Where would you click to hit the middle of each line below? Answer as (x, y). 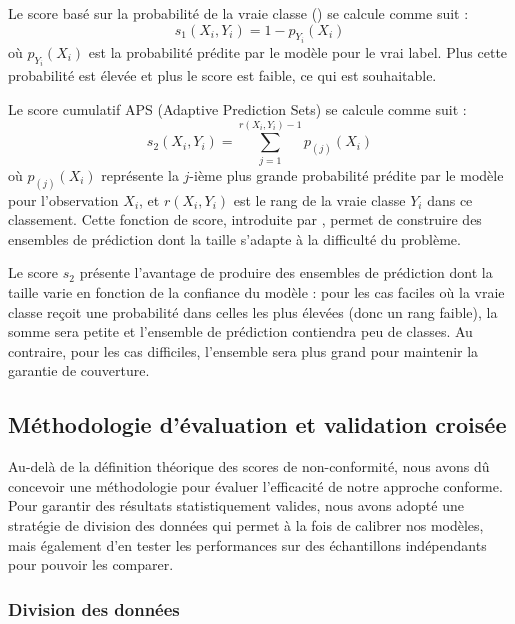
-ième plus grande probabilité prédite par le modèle (346, 174)
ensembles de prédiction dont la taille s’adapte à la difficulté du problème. (234, 238)
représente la (140, 174)
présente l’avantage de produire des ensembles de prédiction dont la (286, 272)
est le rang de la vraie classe (319, 199)
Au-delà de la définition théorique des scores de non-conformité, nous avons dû (249, 466)
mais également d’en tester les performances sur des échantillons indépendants (247, 544)
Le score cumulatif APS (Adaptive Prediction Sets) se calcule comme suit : (237, 109)
